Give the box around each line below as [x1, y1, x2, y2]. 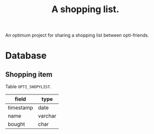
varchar [38, 113, 57, 120]
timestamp [8, 104, 34, 111]
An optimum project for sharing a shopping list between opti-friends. [5, 32, 149, 39]
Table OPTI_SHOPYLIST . [5, 84, 52, 90]
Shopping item [5, 70, 53, 79]
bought [8, 121, 25, 128]
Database [5, 50, 47, 61]
